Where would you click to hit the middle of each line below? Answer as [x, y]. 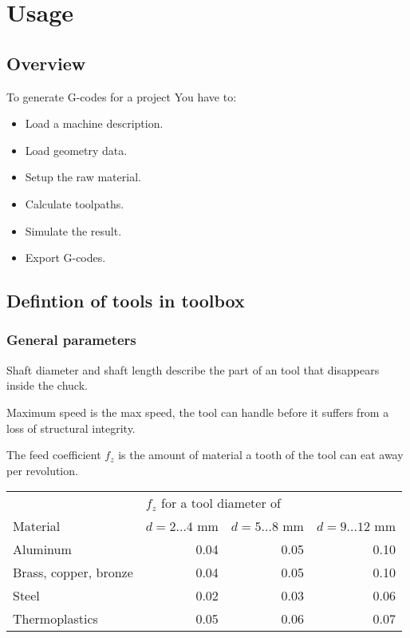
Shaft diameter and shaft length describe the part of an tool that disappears [193, 369]
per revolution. [42, 470]
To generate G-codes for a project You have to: [122, 96]
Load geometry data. [76, 150]
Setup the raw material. [83, 177]
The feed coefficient [54, 455]
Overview [46, 63]
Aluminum [42, 549]
